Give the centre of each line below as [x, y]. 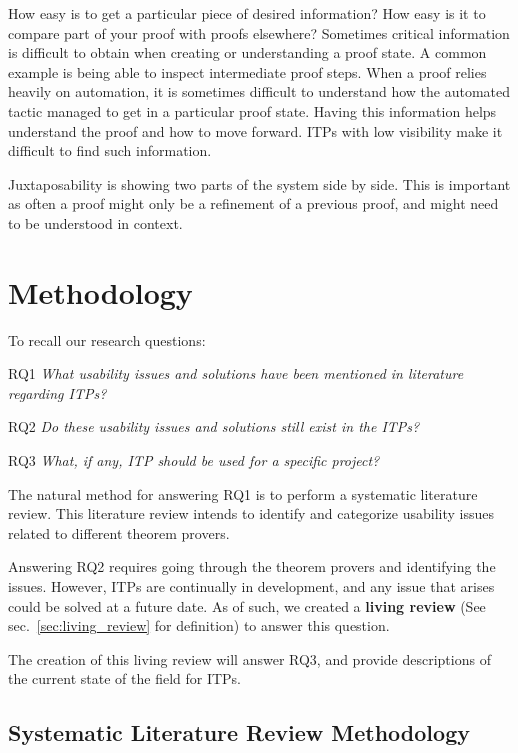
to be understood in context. [95, 222]
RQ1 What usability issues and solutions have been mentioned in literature [236, 373]
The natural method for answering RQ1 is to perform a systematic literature [243, 493]
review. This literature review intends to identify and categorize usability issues [251, 513]
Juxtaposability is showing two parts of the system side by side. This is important [259, 183]
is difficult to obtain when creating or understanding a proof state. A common [247, 52]
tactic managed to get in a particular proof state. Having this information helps [252, 110]
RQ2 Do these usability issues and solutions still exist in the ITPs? [214, 426]
